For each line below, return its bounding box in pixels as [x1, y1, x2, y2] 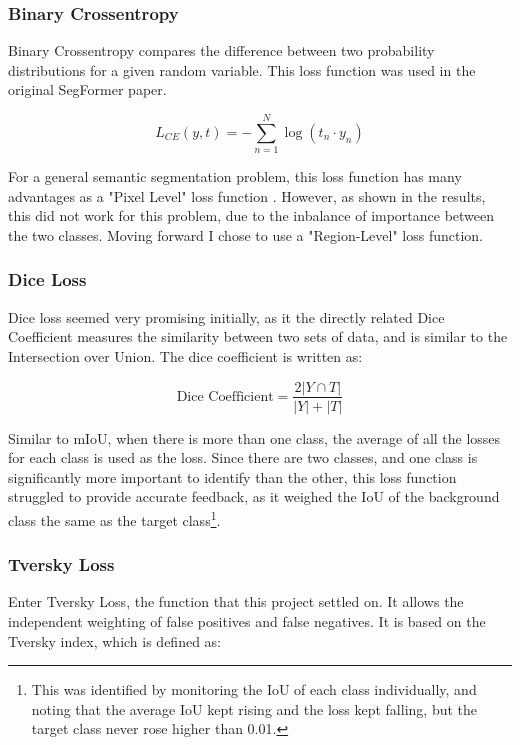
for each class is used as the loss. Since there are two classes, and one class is [8, 447, 478, 468]
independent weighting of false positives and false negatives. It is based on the [8, 611, 486, 631]
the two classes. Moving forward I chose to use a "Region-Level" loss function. [8, 224, 483, 245]
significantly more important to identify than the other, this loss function [8, 466, 457, 487]
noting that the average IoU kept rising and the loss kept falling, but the [31, 698, 478, 719]
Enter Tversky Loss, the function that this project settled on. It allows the [8, 591, 464, 612]
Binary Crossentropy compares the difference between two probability [8, 40, 435, 61]
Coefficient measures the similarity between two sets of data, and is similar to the [8, 326, 508, 347]
